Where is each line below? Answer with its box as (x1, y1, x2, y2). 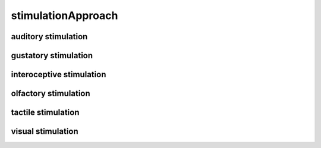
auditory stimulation (11, 32, 88, 42)
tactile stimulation (11, 108, 80, 118)
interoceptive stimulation (11, 70, 106, 80)
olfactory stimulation (11, 89, 90, 99)
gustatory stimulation (11, 51, 93, 61)
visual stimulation (11, 127, 78, 137)
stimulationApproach (11, 9, 118, 22)
